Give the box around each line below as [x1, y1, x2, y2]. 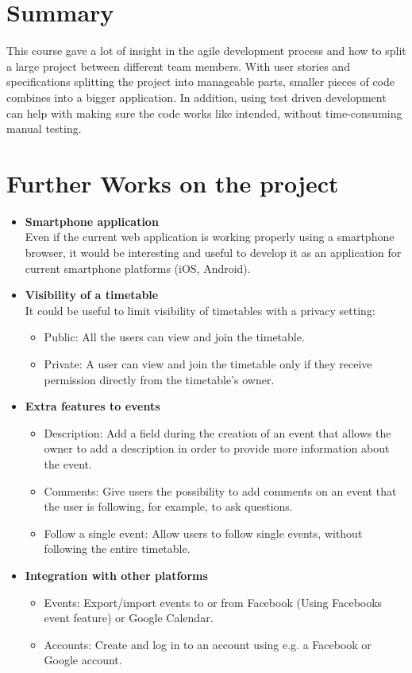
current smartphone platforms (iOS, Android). [25, 259, 251, 276]
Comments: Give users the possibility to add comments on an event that [44, 482, 397, 499]
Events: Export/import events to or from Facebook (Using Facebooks [44, 593, 383, 610]
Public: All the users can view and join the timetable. [44, 329, 305, 345]
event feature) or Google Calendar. [44, 609, 214, 626]
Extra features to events [25, 398, 160, 414]
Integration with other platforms [25, 566, 208, 583]
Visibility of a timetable [25, 286, 159, 303]
